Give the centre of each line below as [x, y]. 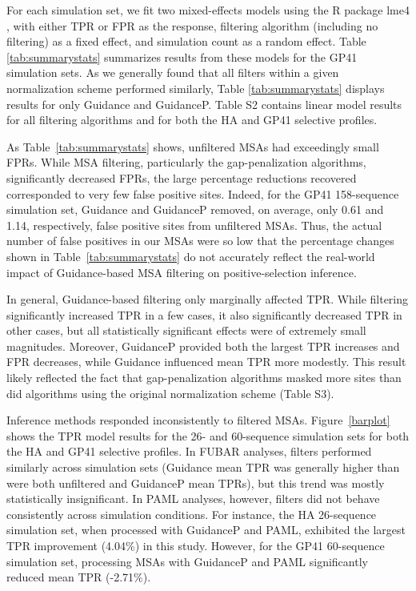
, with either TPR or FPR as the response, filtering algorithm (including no [192, 25]
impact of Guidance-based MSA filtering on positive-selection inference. [182, 272]
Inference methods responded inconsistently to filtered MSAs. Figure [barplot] [198, 420]
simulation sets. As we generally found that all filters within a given [173, 72]
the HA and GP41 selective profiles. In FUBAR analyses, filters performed [189, 451]
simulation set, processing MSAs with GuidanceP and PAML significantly [187, 561]
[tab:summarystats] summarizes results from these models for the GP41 [182, 56]
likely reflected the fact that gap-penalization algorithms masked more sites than [204, 378]
